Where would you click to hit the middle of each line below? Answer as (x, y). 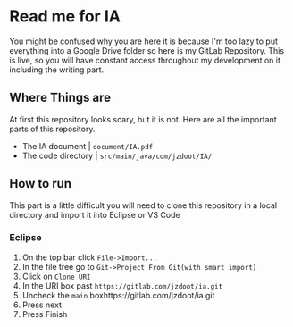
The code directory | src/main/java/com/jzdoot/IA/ (117, 155)
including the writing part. (57, 70)
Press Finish (45, 314)
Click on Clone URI (56, 276)
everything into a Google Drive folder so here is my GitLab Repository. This (146, 50)
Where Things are (60, 98)
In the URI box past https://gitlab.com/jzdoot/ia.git (122, 285)
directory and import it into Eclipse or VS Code (95, 214)
